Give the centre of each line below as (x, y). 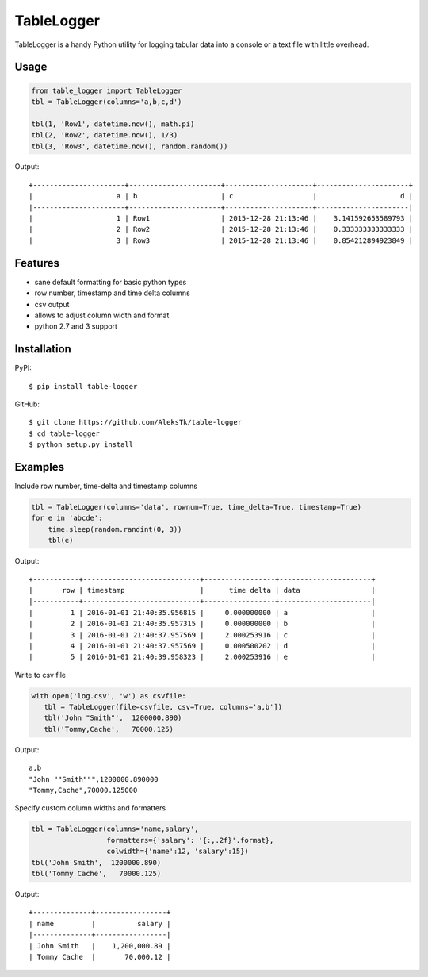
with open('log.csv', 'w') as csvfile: (109, 696)
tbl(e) (61, 540)
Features (37, 263)
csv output (52, 304)
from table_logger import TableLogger (107, 90)
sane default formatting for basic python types (111, 282)
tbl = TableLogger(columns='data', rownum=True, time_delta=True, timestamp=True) (197, 507)
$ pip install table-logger (83, 386)
